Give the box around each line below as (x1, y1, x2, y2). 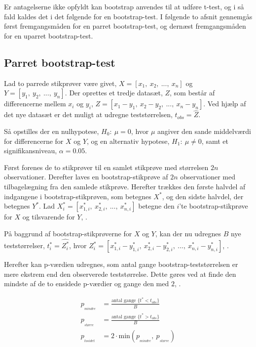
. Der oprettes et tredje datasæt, (65, 87, 163, 98)
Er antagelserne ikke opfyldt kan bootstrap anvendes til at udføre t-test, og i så (4, 1, 244, 11)
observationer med (180, 172, 235, 182)
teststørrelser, (4, 240, 45, 251)
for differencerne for (4, 135, 64, 146)
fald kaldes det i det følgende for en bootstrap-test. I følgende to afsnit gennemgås (4, 11, 253, 21)
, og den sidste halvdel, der (162, 191, 244, 201)
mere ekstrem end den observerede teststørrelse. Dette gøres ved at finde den (4, 268, 236, 279)
